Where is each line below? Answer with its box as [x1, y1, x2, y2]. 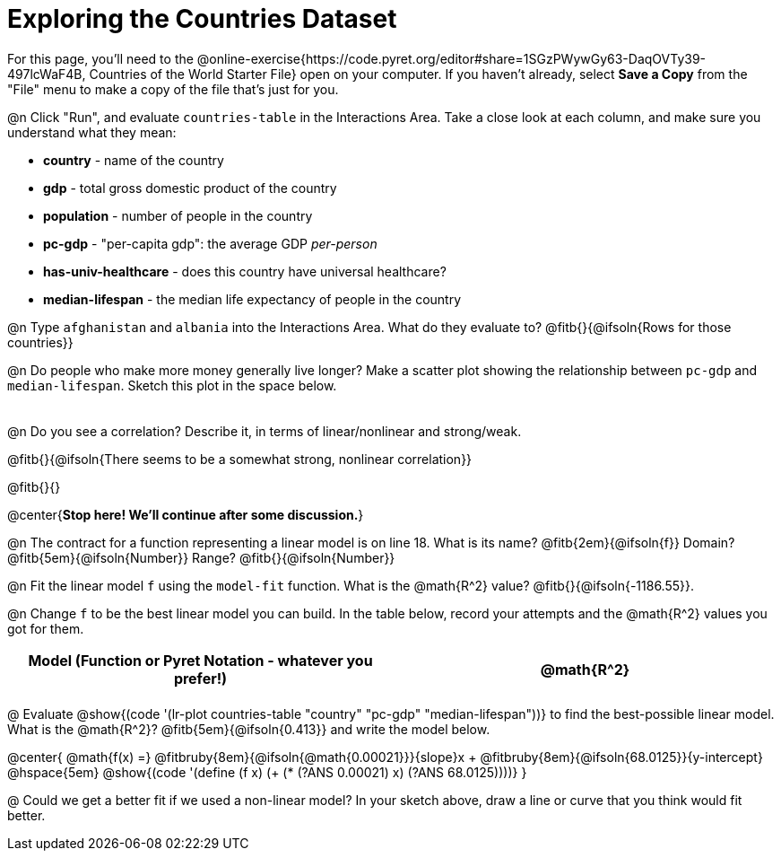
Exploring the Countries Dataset [7, 4, 397, 34]
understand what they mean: [7, 124, 177, 140]
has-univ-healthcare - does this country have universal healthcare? [43, 263, 447, 279]
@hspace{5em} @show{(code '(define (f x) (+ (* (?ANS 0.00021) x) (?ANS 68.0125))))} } [7, 764, 527, 780]
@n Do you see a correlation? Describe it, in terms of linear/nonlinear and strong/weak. [7, 423, 522, 439]
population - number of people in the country [43, 207, 313, 223]
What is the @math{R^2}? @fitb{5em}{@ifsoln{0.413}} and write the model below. [7, 721, 490, 737]
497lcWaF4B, [7, 66, 86, 82]
